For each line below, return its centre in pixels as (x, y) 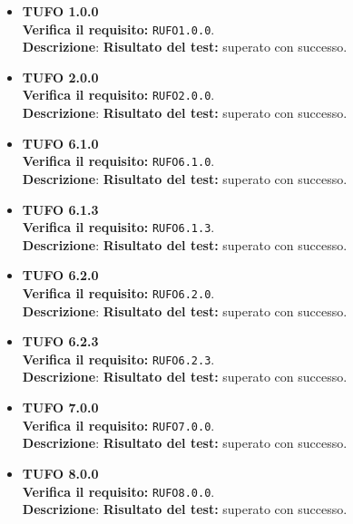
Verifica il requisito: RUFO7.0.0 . (118, 425)
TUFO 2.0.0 (60, 77)
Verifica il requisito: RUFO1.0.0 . (118, 29)
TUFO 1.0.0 (60, 11)
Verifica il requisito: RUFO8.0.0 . (118, 491)
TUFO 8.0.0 (60, 473)
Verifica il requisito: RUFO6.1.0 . (118, 161)
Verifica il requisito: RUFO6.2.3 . (118, 359)
